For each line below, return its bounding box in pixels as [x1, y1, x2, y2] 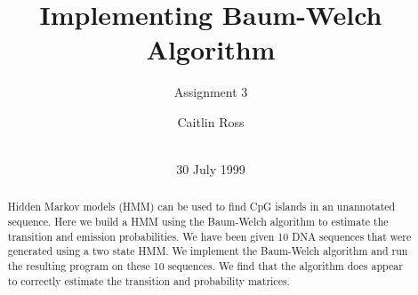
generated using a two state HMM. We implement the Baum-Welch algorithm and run [7, 243, 408, 259]
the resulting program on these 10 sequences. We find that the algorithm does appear [7, 259, 403, 274]
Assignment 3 [173, 83, 248, 101]
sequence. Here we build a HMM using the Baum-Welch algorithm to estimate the [7, 214, 389, 229]
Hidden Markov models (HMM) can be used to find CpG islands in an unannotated [7, 199, 396, 214]
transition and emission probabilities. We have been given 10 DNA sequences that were [7, 228, 412, 243]
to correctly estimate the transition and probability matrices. [7, 273, 290, 288]
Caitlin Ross [177, 112, 245, 131]
